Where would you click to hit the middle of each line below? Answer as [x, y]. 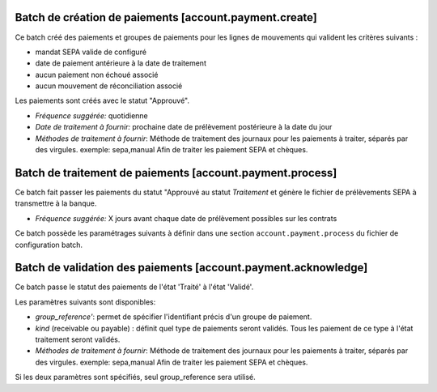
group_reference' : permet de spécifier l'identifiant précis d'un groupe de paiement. [174, 317]
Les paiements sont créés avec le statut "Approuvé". [102, 100]
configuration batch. [49, 245]
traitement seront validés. [78, 339]
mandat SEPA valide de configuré [91, 52]
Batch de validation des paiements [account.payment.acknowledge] [191, 268]
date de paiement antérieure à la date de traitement [121, 63]
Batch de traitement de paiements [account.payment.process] [176, 173]
